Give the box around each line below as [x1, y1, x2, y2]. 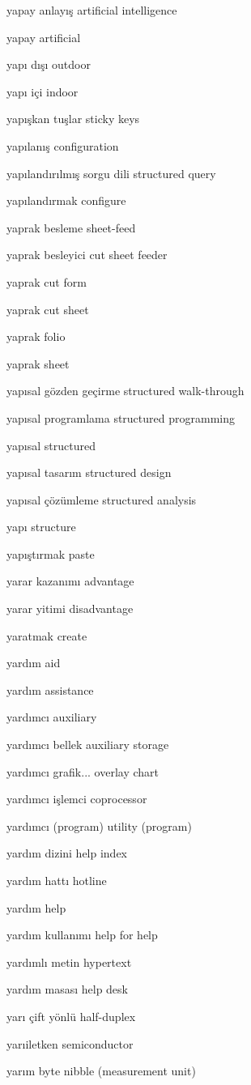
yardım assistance [6, 681, 94, 698]
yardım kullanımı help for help [6, 926, 158, 943]
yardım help [6, 899, 66, 916]
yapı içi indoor [6, 83, 79, 100]
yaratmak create [6, 627, 87, 644]
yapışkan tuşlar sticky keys [6, 110, 140, 127]
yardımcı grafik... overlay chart [6, 763, 160, 780]
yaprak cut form [6, 273, 87, 290]
